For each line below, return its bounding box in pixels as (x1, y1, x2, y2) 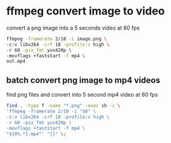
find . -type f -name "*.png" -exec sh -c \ (6, 103, 121, 109)
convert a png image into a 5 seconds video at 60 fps (6, 24, 140, 31)
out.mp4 (6, 59, 26, 65)
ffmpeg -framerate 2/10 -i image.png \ (6, 36, 107, 42)
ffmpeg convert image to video (6, 4, 165, 18)
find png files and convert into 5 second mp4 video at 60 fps (6, 91, 158, 98)
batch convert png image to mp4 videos (6, 75, 161, 85)
